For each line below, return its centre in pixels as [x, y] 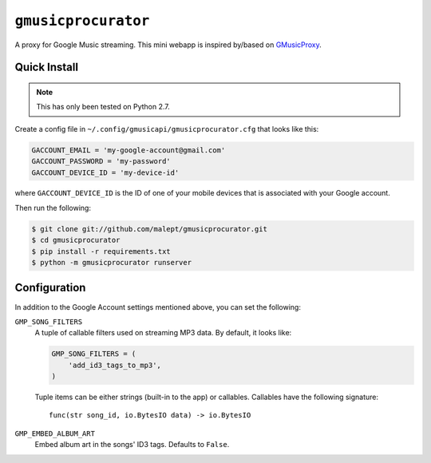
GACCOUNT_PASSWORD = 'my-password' [101, 161]
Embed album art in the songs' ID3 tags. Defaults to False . [132, 445]
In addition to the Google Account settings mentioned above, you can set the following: [158, 307]
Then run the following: [53, 208]
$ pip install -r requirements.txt [101, 251]
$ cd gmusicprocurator [76, 240]
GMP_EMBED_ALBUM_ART [55, 433]
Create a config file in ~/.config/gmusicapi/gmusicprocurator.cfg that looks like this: [167, 129]
